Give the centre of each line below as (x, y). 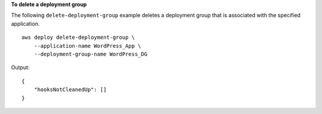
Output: (20, 67)
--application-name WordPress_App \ (87, 46)
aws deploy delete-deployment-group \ (78, 38)
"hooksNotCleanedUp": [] (70, 90)
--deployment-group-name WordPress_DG (91, 54)
